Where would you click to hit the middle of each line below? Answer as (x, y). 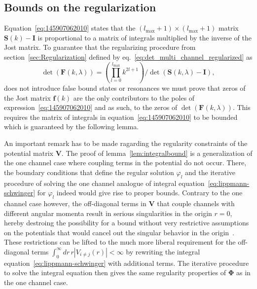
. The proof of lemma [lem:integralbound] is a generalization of (157, 153)
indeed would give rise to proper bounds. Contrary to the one (149, 193)
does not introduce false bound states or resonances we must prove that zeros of (125, 88)
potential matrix (29, 153)
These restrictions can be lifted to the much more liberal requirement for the (120, 242)
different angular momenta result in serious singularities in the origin (108, 213)
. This (241, 107)
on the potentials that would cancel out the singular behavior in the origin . (119, 232)
